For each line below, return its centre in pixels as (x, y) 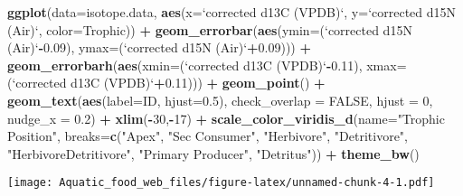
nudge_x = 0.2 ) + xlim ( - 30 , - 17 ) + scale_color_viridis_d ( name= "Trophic (226, 118)
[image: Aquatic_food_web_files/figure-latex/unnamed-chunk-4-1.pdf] (221, 183)
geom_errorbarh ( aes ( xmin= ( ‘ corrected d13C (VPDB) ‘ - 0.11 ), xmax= (207, 65)
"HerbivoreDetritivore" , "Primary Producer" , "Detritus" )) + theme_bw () (213, 153)
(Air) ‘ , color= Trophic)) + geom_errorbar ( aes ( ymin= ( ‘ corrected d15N (210, 29)
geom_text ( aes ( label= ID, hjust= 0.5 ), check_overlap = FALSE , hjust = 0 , (220, 100)
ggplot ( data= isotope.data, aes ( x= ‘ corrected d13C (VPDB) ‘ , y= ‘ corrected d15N (232, 12)
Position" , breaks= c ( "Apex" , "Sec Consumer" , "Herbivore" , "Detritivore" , (208, 136)
